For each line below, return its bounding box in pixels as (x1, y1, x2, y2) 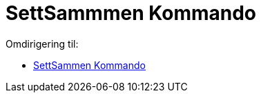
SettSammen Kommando (33, 59, 146, 71)
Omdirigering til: (6, 37, 79, 50)
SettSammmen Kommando (6, 1, 257, 25)
